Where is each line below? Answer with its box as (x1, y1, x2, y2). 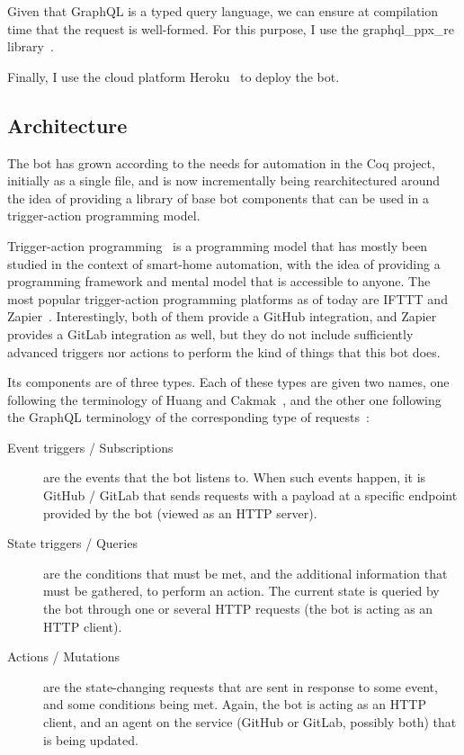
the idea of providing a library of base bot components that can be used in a (7, 188, 429, 207)
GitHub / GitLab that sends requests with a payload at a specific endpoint (43, 486, 458, 505)
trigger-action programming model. (7, 206, 201, 225)
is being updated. (43, 730, 138, 749)
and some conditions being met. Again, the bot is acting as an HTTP (43, 695, 426, 714)
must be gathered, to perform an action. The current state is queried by (43, 581, 440, 600)
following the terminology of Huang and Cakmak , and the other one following (7, 390, 442, 409)
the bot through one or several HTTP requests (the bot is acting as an (43, 599, 433, 618)
